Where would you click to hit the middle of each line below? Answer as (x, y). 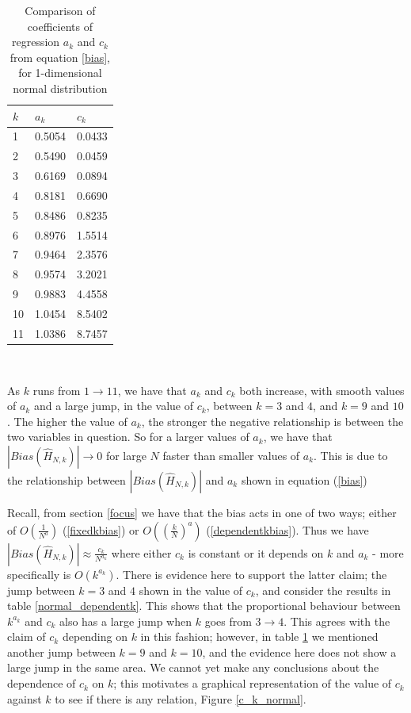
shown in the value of (191, 590)
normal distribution (60, 88)
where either (141, 552)
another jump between (61, 652)
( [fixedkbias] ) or (101, 529)
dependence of (42, 683)
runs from (57, 390)
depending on (95, 636)
